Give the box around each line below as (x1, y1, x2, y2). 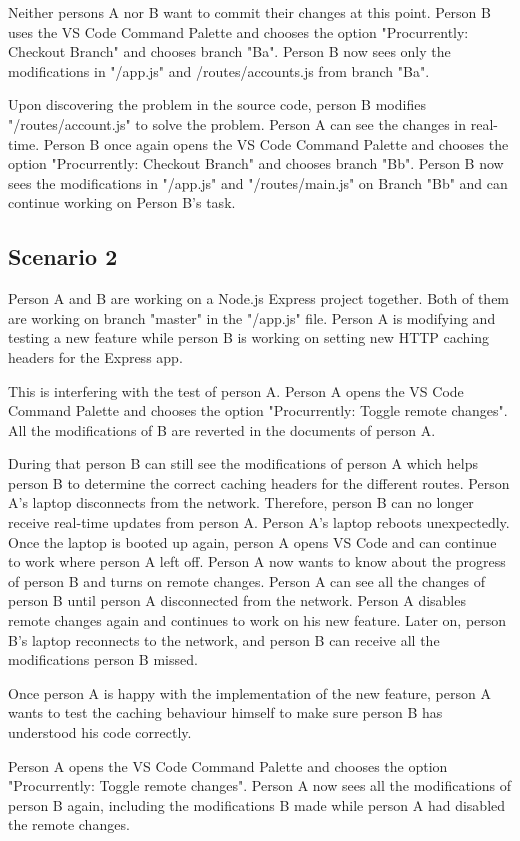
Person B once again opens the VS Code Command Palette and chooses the (43, 133, 509, 154)
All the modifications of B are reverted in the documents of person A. (8, 419, 436, 440)
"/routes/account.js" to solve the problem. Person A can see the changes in (8, 113, 467, 134)
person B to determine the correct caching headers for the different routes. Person (8, 472, 510, 493)
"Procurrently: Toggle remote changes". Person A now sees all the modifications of (8, 775, 511, 796)
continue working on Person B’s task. (8, 192, 236, 213)
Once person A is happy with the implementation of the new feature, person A (8, 682, 491, 703)
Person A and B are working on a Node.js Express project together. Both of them (8, 288, 510, 309)
